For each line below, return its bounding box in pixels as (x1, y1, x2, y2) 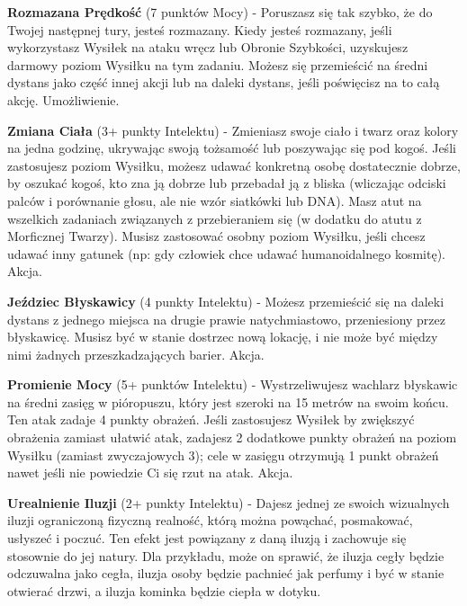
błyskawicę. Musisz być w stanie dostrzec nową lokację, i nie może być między (7, 327, 438, 346)
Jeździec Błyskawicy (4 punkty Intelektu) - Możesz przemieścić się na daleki (7, 291, 445, 310)
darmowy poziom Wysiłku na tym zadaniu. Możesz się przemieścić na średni (7, 55, 428, 74)
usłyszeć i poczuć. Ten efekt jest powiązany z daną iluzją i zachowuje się (7, 529, 407, 548)
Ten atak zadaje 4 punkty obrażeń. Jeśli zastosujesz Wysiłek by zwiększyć (7, 410, 415, 429)
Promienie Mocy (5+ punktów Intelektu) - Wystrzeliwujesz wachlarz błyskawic (7, 375, 458, 394)
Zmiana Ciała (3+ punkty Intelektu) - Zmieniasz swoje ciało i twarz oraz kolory (7, 120, 459, 139)
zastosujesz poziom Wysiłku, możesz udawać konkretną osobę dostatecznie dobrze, (7, 156, 461, 174)
